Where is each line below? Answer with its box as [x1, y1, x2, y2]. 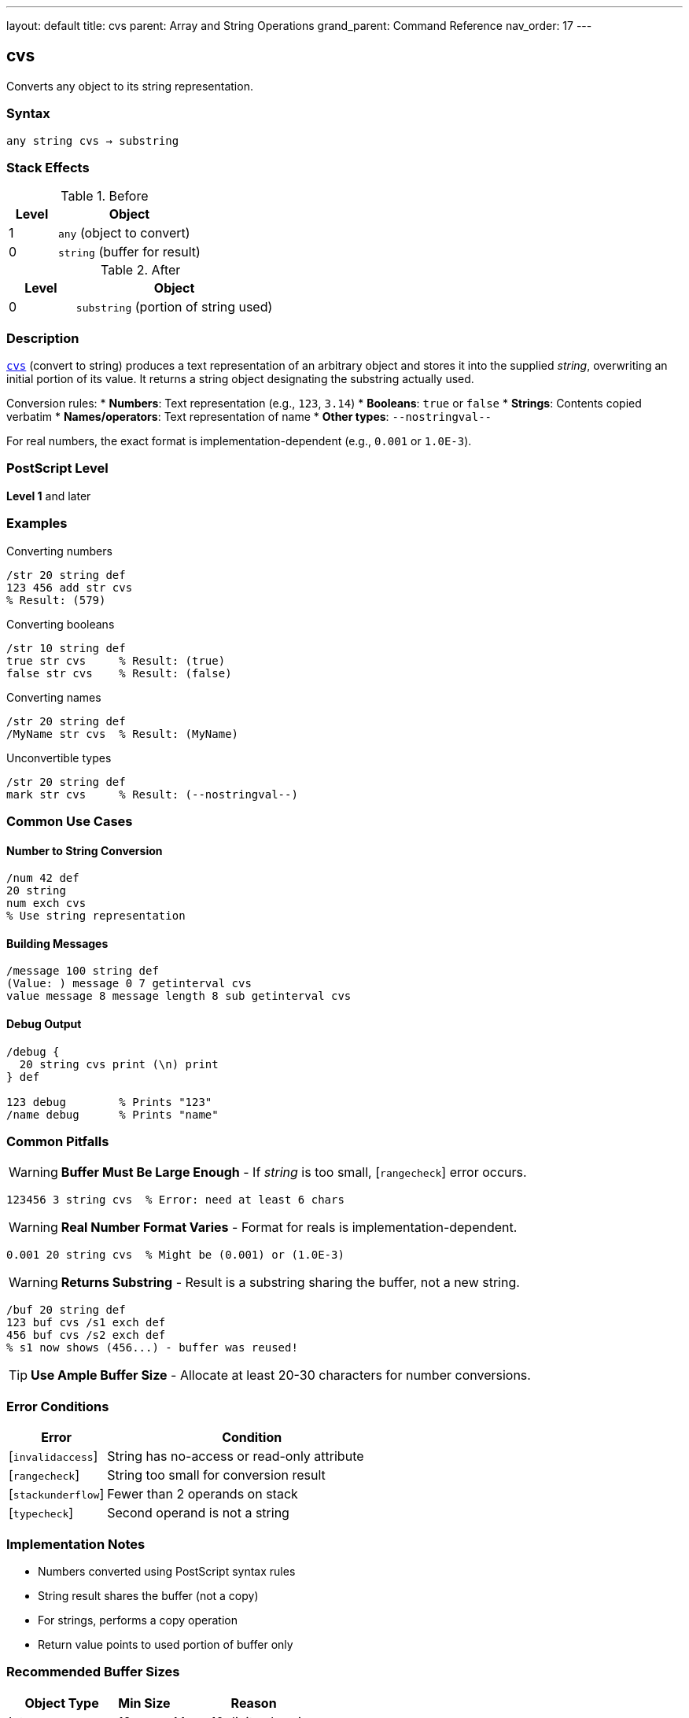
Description [6, 330, 79, 346]
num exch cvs [6, 897, 87, 910]
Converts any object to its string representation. [6, 79, 253, 93]
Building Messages [6, 936, 109, 950]
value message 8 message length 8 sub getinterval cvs [6, 990, 352, 1003]
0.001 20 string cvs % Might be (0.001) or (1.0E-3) [6, 1248, 344, 1262]
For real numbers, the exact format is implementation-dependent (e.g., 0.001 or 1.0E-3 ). [6, 434, 472, 448]
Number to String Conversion [6, 843, 163, 857]
